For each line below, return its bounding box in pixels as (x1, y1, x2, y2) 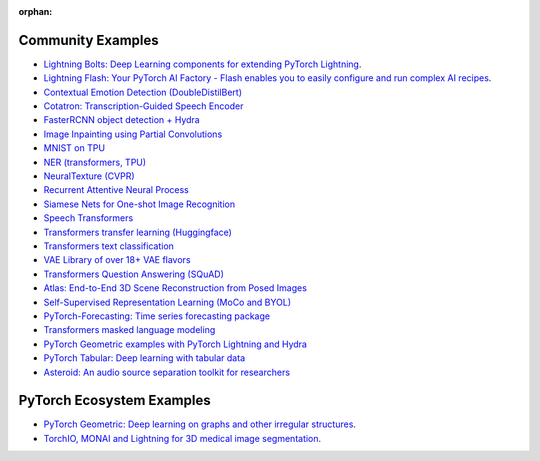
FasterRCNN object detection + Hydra (43, 114, 200, 126)
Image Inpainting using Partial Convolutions (43, 128, 223, 140)
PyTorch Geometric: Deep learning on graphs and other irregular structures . (43, 418, 357, 430)
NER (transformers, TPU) (43, 156, 147, 168)
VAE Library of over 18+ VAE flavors (43, 254, 191, 266)
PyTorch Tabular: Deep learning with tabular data (43, 352, 245, 364)
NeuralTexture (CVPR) (43, 170, 135, 182)
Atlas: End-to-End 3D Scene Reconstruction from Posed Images (43, 282, 307, 294)
